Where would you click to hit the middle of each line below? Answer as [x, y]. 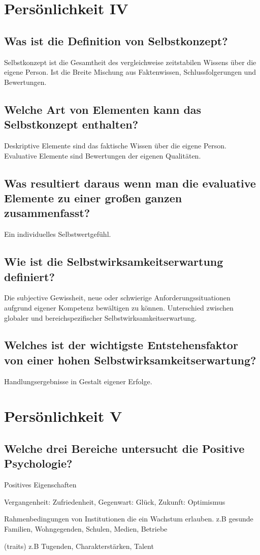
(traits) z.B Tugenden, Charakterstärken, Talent [79, 546]
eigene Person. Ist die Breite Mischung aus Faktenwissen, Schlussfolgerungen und [130, 72]
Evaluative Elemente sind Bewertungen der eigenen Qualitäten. [103, 155]
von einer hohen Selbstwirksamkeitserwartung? [130, 360]
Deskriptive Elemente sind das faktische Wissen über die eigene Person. [115, 145]
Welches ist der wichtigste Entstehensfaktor [121, 345]
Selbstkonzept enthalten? [71, 124]
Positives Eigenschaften [40, 485]
